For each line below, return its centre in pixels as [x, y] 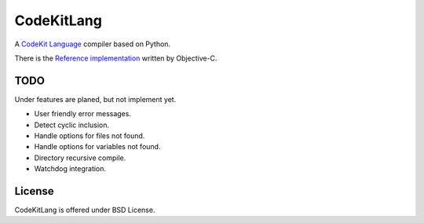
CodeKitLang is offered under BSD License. [85, 210]
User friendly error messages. [82, 114]
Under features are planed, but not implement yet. [95, 99]
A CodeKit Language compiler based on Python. [93, 44]
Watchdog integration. [70, 169]
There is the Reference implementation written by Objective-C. [116, 58]
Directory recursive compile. [80, 158]
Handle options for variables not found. [97, 147]
